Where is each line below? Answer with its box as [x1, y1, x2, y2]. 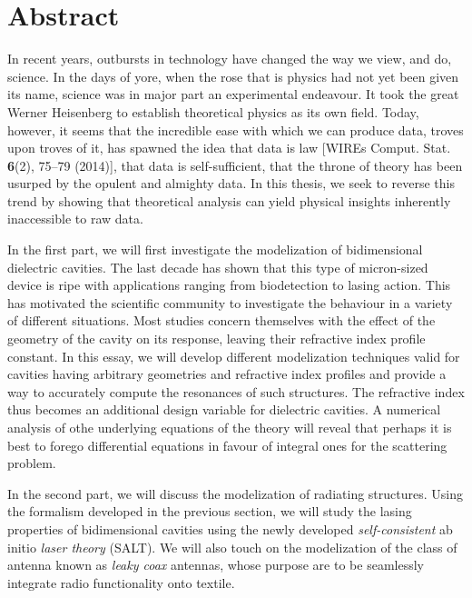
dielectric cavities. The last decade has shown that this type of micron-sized [7, 257, 428, 276]
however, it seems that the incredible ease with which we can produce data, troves [7, 120, 464, 139]
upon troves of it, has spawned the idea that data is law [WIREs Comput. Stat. [7, 138, 451, 157]
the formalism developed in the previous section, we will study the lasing [7, 502, 412, 521]
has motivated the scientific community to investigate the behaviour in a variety [7, 293, 453, 312]
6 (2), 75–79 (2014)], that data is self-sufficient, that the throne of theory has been [7, 155, 463, 174]
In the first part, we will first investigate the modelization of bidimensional [7, 240, 423, 259]
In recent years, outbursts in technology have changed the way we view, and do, [7, 49, 452, 68]
